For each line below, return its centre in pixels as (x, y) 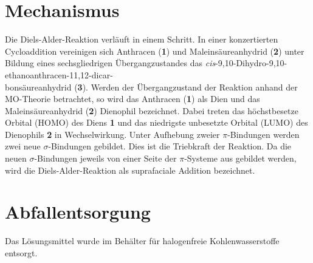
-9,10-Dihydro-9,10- (251, 63)
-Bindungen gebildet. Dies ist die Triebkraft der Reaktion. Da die (170, 146)
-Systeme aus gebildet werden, (240, 158)
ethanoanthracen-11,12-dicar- (59, 74)
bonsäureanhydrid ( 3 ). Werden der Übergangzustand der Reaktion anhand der (151, 87)
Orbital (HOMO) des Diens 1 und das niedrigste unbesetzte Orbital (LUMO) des (156, 122)
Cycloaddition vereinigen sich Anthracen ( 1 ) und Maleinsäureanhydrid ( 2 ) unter (155, 51)
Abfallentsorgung (78, 212)
